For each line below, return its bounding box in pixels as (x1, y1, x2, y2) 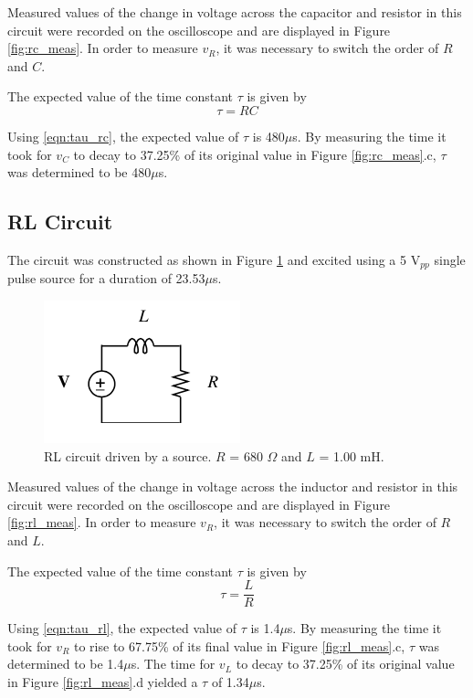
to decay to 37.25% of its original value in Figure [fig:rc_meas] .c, (73, 144, 436, 164)
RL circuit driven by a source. (44, 446, 212, 465)
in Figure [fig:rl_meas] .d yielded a (7, 672, 198, 691)
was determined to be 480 (7, 163, 152, 182)
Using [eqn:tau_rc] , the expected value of (7, 126, 239, 145)
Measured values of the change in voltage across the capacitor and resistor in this (7, 3, 462, 21)
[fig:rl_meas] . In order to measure (7, 513, 196, 532)
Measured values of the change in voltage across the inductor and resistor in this (7, 477, 458, 496)
